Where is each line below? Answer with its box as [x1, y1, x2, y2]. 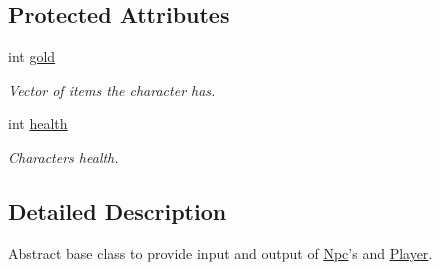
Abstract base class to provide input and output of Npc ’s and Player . [8, 242, 433, 263]
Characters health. [8, 146, 119, 167]
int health [8, 113, 68, 134]
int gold [8, 46, 56, 67]
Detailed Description [8, 195, 227, 226]
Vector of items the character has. [8, 79, 216, 100]
